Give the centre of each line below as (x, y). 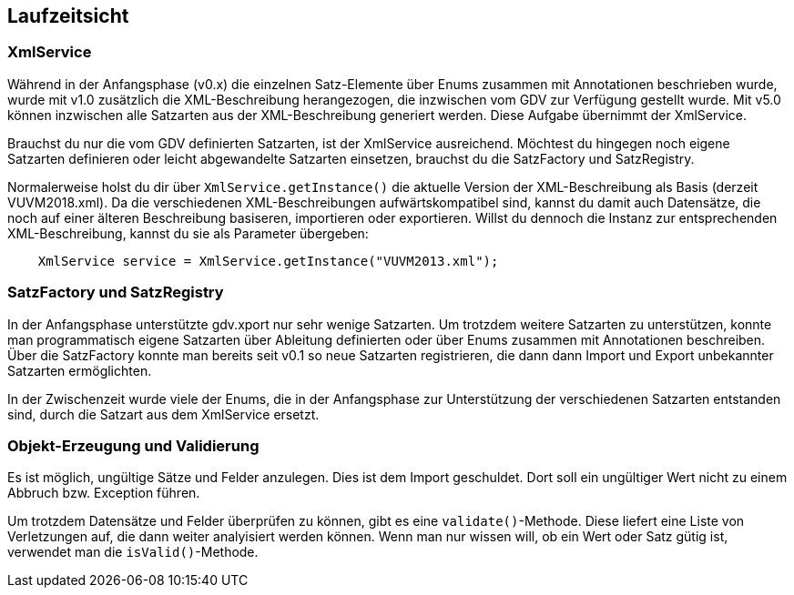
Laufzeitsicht (68, 16)
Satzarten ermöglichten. (80, 370)
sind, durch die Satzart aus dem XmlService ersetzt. (163, 414)
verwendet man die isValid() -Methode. (133, 552)
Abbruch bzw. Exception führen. (104, 493)
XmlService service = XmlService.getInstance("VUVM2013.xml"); (268, 261)
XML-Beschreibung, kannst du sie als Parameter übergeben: (188, 233)
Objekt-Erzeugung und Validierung (133, 445)
